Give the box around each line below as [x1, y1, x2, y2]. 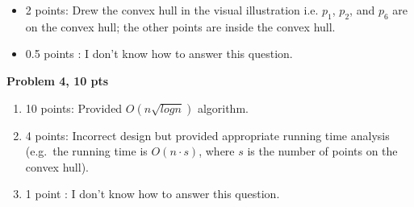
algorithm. [197, 99, 249, 116]
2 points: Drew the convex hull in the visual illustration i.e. [25, 2, 319, 18]
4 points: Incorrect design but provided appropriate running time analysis [25, 126, 390, 143]
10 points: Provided [25, 99, 123, 116]
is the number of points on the [247, 143, 398, 159]
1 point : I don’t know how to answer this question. [25, 185, 280, 202]
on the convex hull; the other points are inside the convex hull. [25, 18, 336, 35]
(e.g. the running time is [25, 143, 148, 159]
